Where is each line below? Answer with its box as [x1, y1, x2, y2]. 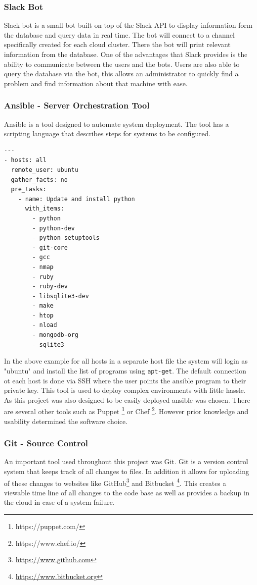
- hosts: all [4, 157, 46, 164]
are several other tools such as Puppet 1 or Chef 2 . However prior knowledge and [4, 405, 249, 416]
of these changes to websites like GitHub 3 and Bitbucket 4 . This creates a [4, 476, 226, 488]
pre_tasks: [11, 186, 46, 193]
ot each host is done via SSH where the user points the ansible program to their [4, 375, 246, 385]
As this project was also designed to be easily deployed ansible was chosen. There [4, 394, 251, 405]
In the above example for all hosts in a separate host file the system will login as [4, 356, 248, 366]
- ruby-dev [32, 283, 68, 290]
